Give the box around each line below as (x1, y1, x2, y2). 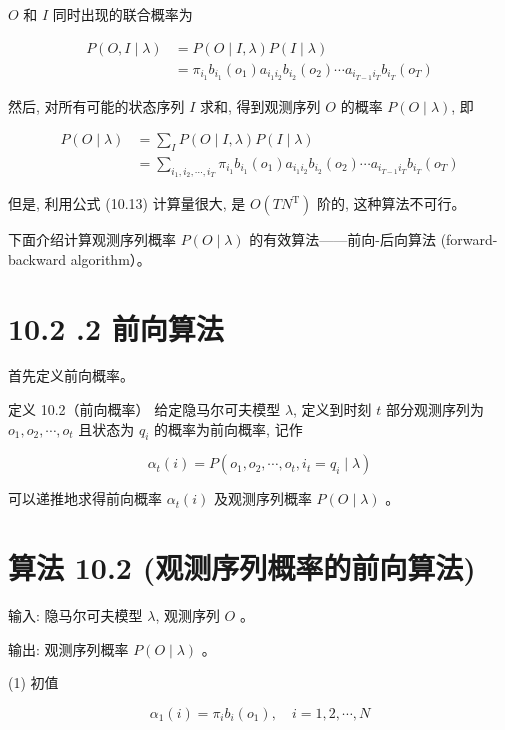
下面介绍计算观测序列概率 (8, 229, 176, 250)
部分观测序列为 (386, 399, 485, 420)
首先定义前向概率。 (8, 365, 134, 386)
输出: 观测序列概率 (8, 638, 129, 659)
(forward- (440, 229, 498, 250)
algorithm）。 (70, 248, 151, 269)
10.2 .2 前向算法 (8, 307, 224, 348)
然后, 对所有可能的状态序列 (8, 95, 185, 116)
